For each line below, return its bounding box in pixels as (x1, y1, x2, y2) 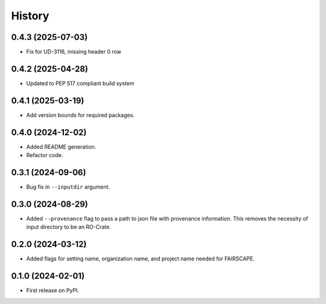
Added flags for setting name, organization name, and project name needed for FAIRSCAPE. (26, 255, 255, 262)
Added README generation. (26, 143, 97, 150)
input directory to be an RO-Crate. (26, 224, 111, 231)
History (11, 9, 50, 22)
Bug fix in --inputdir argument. (26, 183, 110, 190)
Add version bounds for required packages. (26, 111, 135, 118)
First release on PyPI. (26, 287, 80, 294)
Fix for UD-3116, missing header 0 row (26, 48, 122, 56)
